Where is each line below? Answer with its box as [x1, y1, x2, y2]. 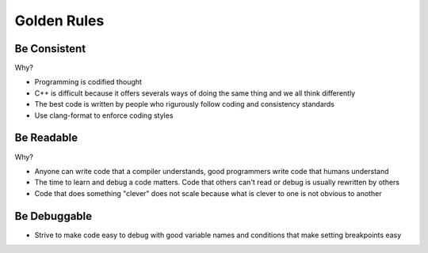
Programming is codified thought [34, 77, 143, 87]
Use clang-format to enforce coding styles [34, 111, 174, 120]
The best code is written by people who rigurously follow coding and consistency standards [34, 100, 335, 109]
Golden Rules [14, 12, 105, 29]
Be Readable [14, 131, 78, 145]
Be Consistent [14, 42, 86, 55]
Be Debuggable [14, 210, 93, 223]
